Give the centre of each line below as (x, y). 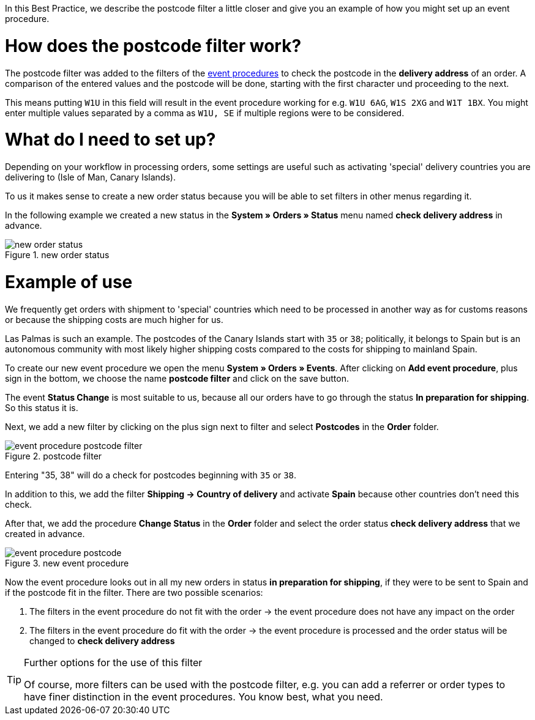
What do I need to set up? (110, 140)
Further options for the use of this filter (113, 662)
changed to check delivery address (102, 640)
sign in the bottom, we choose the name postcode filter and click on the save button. (177, 378)
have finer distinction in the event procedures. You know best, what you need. (204, 696)
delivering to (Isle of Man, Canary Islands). (90, 177)
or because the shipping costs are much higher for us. (114, 319)
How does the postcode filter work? (153, 46)
